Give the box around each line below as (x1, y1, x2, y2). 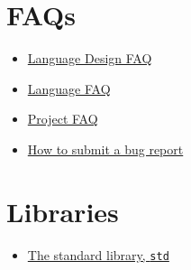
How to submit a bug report (27, 139, 184, 158)
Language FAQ (27, 79, 111, 98)
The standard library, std (27, 245, 169, 264)
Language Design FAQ (27, 49, 152, 68)
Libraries (6, 192, 119, 229)
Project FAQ (27, 109, 98, 128)
